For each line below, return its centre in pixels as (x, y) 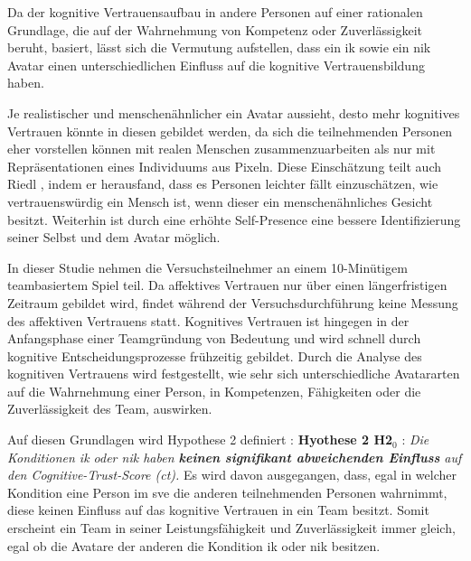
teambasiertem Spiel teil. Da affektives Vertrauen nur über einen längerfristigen (227, 285)
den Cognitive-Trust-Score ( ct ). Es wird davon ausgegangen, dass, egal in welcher (232, 475)
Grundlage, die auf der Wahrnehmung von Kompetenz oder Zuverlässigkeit (215, 29)
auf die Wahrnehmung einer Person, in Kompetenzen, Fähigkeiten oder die (214, 391)
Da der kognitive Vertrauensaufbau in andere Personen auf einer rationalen (215, 12)
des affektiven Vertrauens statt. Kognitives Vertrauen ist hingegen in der (208, 320)
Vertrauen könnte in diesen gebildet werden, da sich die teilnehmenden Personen (230, 131)
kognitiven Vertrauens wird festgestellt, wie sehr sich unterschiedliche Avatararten (234, 374)
